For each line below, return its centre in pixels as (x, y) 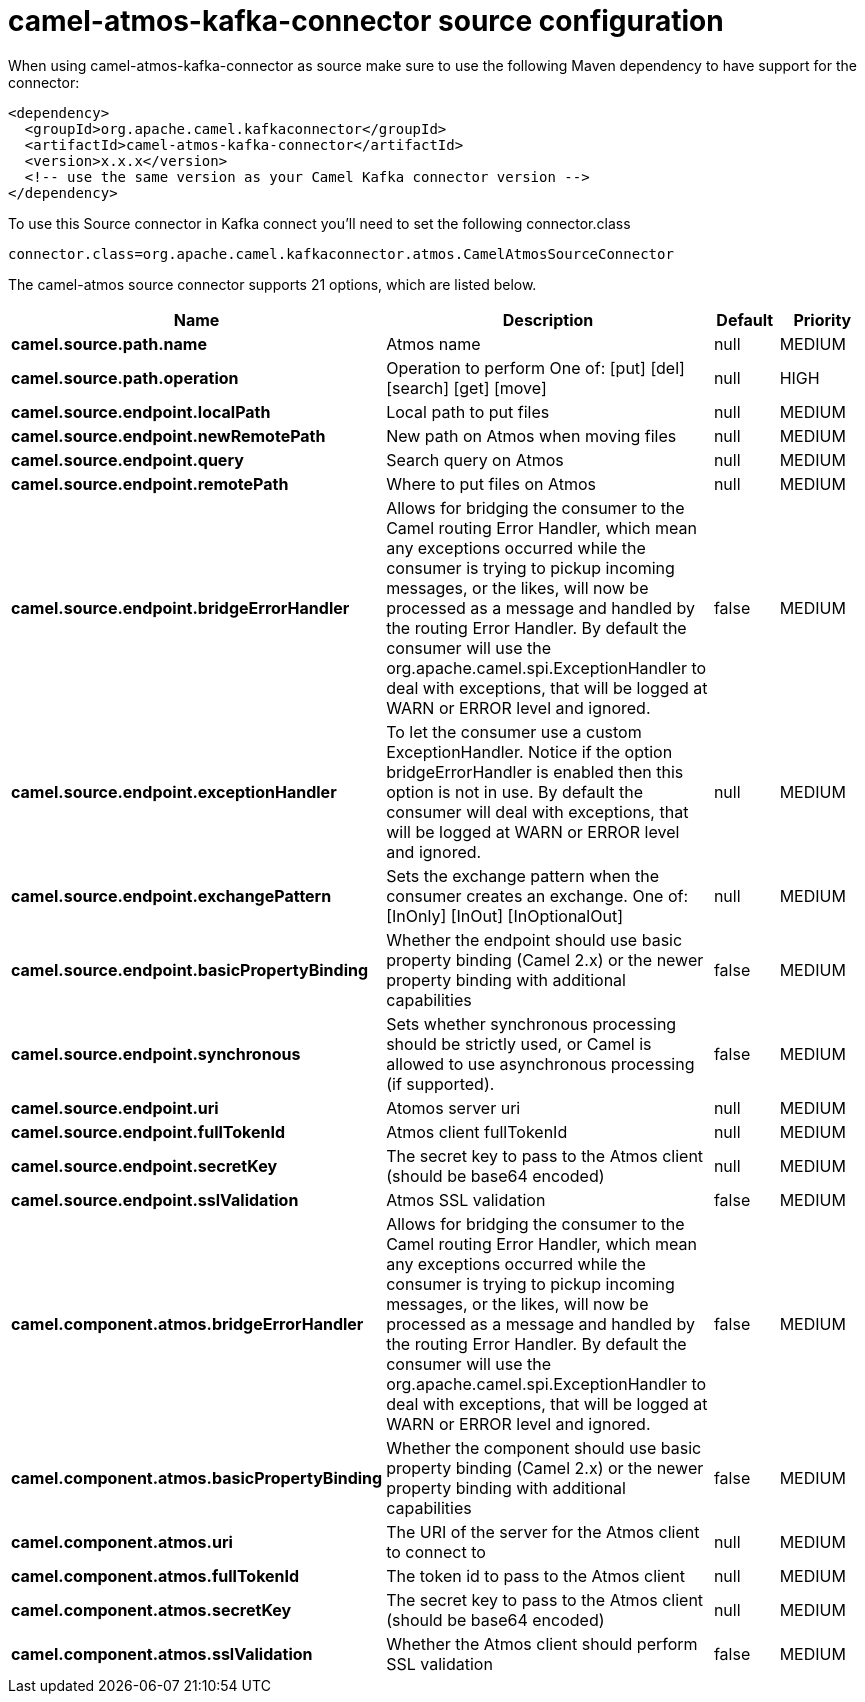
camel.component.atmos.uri (122, 1541)
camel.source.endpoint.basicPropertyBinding (190, 969)
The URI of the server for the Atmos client (543, 1531)
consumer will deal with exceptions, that (537, 811)
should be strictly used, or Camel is (519, 1043)
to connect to (436, 1551)
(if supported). (440, 1083)
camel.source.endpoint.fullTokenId (148, 1131)
